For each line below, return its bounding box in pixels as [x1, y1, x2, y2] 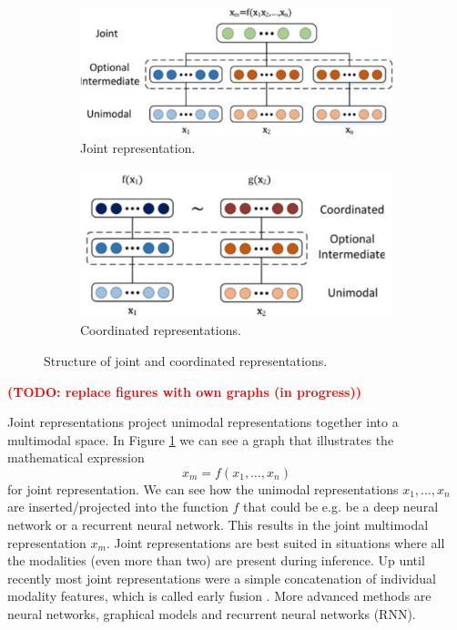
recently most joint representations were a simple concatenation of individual [7, 568, 437, 587]
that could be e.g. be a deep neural [243, 497, 439, 516]
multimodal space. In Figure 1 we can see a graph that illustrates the [7, 430, 394, 449]
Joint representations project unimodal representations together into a [7, 412, 399, 432]
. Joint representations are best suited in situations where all [106, 533, 445, 552]
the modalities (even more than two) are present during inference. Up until [7, 551, 425, 570]
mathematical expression [7, 448, 145, 467]
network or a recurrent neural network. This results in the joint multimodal [7, 515, 429, 534]
